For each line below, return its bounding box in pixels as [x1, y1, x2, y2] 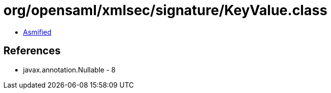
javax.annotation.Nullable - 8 [23, 65, 116, 74]
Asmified [23, 27, 52, 36]
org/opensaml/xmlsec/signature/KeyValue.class [3, 2, 328, 19]
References [3, 45, 61, 57]
